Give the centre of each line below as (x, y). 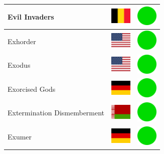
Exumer (20, 137)
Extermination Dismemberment (56, 113)
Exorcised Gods (32, 89)
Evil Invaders (31, 16)
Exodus (19, 65)
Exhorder (22, 41)
